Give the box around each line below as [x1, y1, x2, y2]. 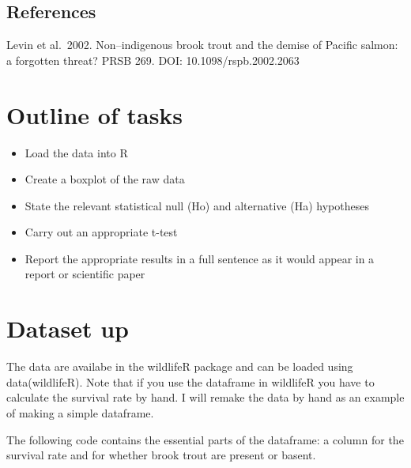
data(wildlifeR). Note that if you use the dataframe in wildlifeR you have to [6, 373, 375, 390]
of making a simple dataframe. [6, 404, 154, 421]
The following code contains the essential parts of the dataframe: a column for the [6, 431, 404, 447]
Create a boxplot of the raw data [25, 171, 185, 187]
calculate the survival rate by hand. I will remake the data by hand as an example [6, 389, 405, 406]
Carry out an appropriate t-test [25, 224, 178, 240]
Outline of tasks [6, 98, 183, 130]
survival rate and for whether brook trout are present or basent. [6, 447, 316, 463]
